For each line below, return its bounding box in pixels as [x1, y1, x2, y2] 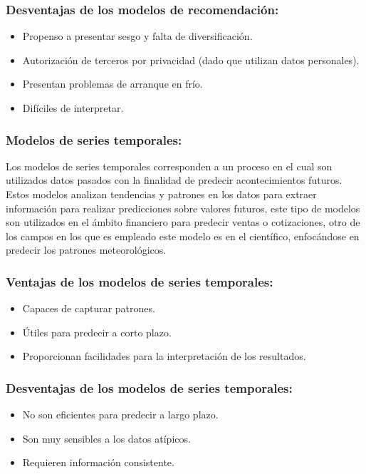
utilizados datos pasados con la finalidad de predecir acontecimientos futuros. [6, 172, 343, 187]
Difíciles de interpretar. [22, 101, 124, 115]
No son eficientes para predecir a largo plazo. [22, 407, 219, 422]
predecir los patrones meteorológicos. [6, 242, 167, 257]
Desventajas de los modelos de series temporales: [6, 378, 293, 396]
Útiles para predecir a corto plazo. [22, 324, 172, 339]
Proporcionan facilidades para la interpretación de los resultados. [22, 349, 306, 364]
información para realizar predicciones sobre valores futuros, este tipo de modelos [6, 200, 360, 215]
